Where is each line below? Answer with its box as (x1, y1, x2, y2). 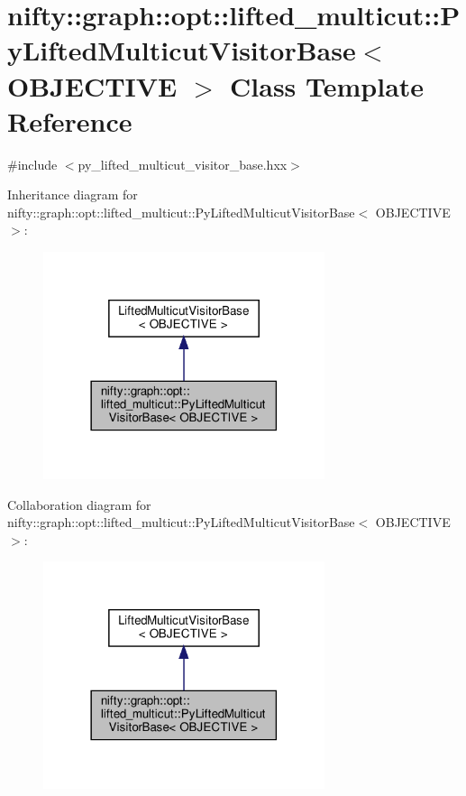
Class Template (230, 67, 425, 104)
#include (7, 154, 58, 173)
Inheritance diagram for (7, 185, 138, 204)
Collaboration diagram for (7, 495, 151, 514)
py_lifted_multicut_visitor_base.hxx (78, 154, 288, 173)
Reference (7, 102, 132, 139)
